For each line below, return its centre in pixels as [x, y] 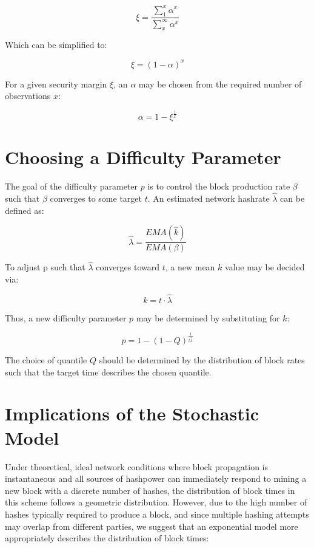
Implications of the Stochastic [132, 413]
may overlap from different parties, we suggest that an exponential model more [152, 526]
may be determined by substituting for [208, 317]
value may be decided [265, 267]
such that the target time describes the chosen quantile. [108, 372]
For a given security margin [56, 84]
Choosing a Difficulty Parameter [143, 157]
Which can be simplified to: [56, 45]
